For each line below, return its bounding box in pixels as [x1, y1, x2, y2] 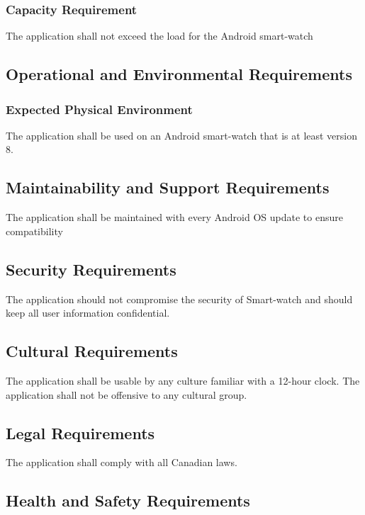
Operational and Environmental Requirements [6, 63, 352, 85]
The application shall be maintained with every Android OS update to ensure [6, 210, 343, 225]
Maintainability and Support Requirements [6, 176, 330, 198]
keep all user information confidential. [6, 305, 170, 320]
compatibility [6, 223, 63, 238]
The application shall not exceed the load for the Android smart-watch [6, 28, 313, 43]
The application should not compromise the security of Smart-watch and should [6, 291, 353, 306]
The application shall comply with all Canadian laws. [6, 455, 237, 470]
